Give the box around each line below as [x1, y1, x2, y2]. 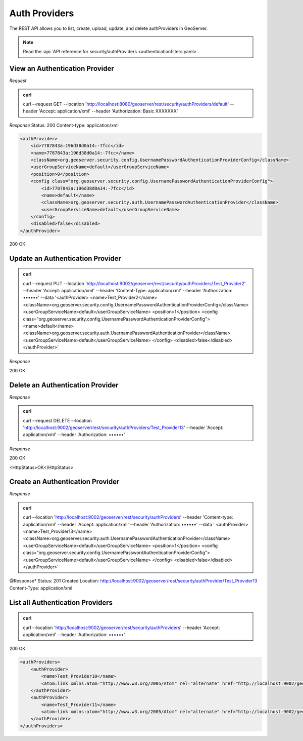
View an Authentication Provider [9, 64, 114, 73]
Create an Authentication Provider [9, 478, 120, 486]
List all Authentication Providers [9, 598, 113, 607]
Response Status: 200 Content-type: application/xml [9, 122, 119, 128]
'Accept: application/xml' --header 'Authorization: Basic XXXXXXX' [38, 108, 178, 114]
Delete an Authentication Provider [9, 380, 119, 389]
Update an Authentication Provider [9, 254, 121, 263]
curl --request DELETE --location [23, 417, 92, 423]
